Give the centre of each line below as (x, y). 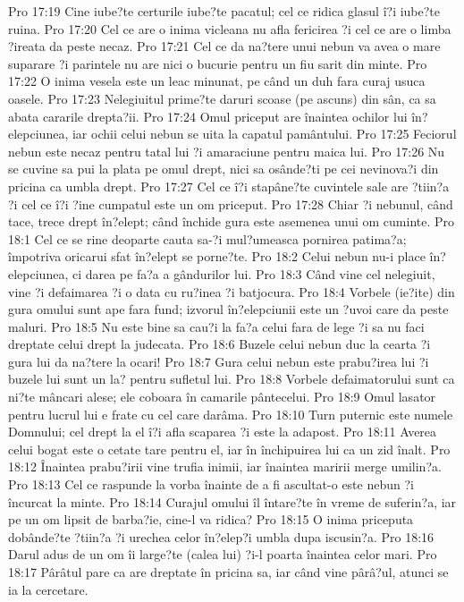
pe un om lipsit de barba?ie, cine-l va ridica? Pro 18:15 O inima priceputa (211, 519)
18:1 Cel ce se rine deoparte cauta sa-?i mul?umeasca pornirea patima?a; (207, 238)
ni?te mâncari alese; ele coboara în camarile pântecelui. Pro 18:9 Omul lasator (222, 397)
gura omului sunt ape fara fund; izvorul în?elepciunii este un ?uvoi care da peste (228, 309)
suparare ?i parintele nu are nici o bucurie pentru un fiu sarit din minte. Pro (218, 63)
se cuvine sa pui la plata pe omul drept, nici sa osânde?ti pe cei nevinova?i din (224, 169)
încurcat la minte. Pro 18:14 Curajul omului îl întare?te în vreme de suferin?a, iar (232, 501)
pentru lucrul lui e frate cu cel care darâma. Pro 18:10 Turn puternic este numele (231, 414)
